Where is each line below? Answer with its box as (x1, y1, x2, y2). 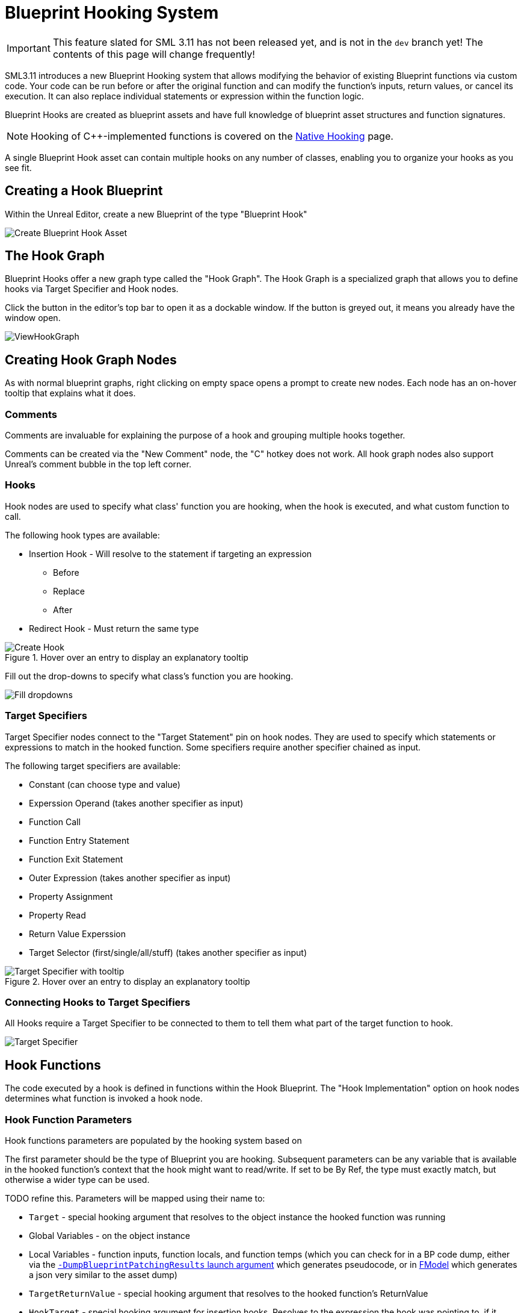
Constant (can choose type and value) (29, 779, 180, 790)
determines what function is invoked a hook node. (5, 1093, 203, 1104)
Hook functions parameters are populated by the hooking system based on (5, 1135, 302, 1146)
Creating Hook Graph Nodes (5, 352, 177, 367)
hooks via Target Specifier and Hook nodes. (5, 284, 179, 295)
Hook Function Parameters (5, 1113, 132, 1126)
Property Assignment (29, 891, 113, 902)
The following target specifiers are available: (5, 760, 180, 771)
